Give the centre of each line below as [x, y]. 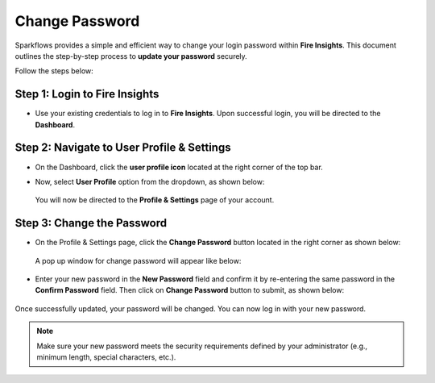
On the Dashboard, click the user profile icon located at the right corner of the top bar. [179, 167]
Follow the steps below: [54, 71]
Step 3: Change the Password [91, 223]
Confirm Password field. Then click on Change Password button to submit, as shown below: [190, 290]
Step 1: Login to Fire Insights [87, 94]
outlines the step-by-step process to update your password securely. [131, 56]
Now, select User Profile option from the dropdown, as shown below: [150, 181]
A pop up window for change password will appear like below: [138, 260]
